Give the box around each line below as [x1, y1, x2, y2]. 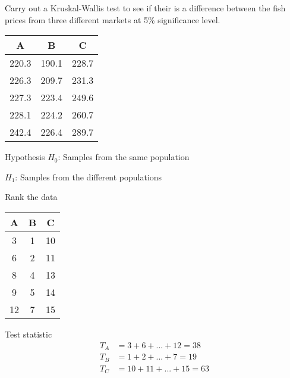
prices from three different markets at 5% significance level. [5, 13, 220, 26]
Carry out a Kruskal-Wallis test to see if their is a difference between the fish [5, 2, 286, 14]
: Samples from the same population [58, 151, 190, 163]
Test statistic [5, 327, 52, 340]
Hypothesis [5, 151, 45, 163]
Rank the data [5, 190, 58, 203]
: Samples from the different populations [15, 170, 162, 183]
